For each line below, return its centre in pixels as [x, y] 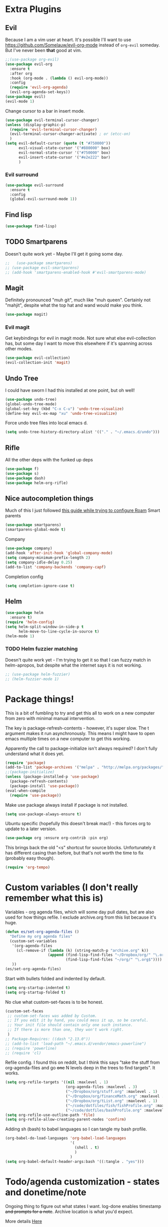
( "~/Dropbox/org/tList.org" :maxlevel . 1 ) [111, 1101]
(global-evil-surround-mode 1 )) [43, 199]
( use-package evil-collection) [38, 358]
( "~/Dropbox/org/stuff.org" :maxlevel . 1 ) [111, 1092]
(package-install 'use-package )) [44, 786]
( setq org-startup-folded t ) [35, 992]
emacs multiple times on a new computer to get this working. [68, 739]
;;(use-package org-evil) [32, 60]
